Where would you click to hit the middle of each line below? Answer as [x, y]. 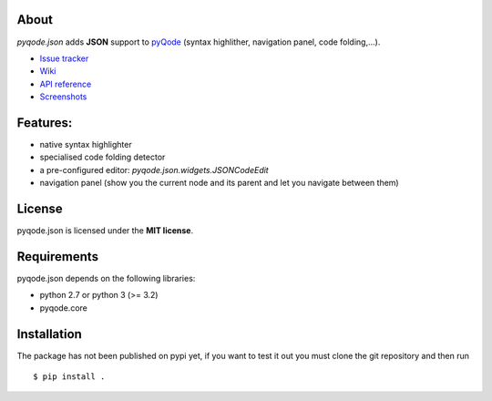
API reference [66, 84]
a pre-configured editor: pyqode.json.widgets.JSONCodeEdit [154, 170]
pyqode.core [64, 308]
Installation [49, 334]
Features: [45, 123]
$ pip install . [69, 377]
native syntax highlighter [86, 144]
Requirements [58, 257]
